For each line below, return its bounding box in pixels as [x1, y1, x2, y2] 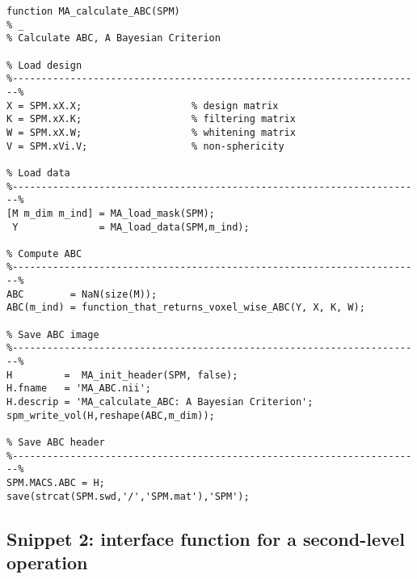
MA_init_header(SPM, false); [82, 369, 238, 381]
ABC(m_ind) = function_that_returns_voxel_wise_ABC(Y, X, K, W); [6, 302, 365, 314]
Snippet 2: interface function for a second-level [6, 526, 405, 551]
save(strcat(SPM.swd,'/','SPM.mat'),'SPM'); [6, 490, 250, 502]
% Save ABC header [6, 437, 105, 448]
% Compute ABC [6, 247, 82, 260]
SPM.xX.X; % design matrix [29, 99, 279, 112]
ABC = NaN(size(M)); [6, 288, 158, 300]
